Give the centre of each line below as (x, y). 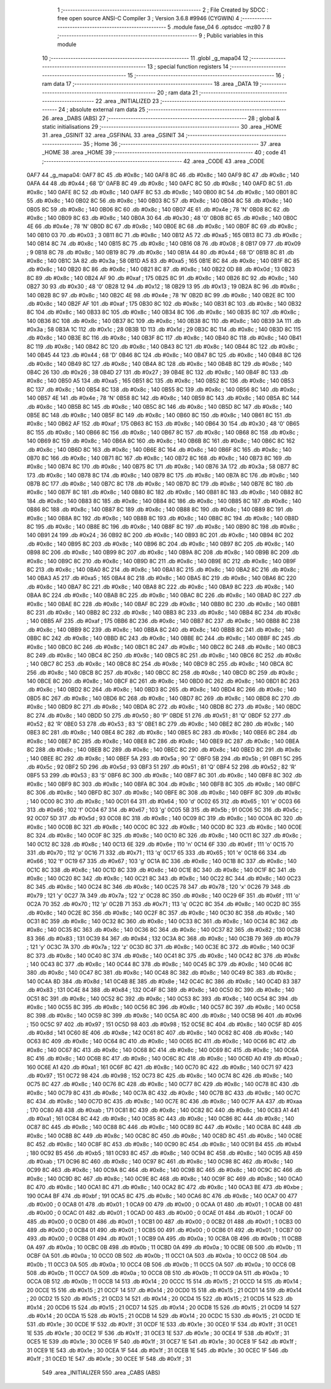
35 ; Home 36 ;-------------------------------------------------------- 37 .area (182, 143)
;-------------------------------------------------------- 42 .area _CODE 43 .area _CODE (153, 161)
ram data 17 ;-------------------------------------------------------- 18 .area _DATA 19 (150, 84)
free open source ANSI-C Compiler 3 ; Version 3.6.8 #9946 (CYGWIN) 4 (148, 18)
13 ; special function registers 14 (188, 67)
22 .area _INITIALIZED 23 (127, 101)
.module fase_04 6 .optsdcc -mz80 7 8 (221, 27)
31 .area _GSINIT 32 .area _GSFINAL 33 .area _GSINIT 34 (113, 135)
